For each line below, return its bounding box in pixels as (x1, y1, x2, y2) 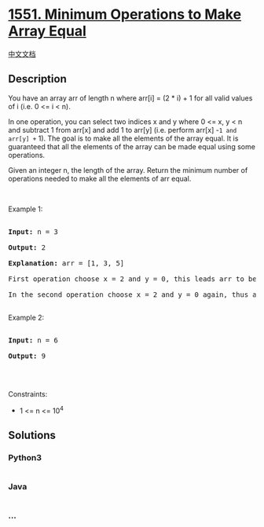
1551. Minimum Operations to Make (8, 5, 242, 24)
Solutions (8, 428, 57, 441)
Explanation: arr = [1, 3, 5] (8, 258, 125, 268)
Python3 (8, 452, 42, 463)
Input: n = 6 (8, 335, 59, 345)
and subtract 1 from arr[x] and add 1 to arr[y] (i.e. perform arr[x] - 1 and (8, 125, 237, 134)
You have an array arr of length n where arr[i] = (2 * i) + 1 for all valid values (8, 93, 253, 103)
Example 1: (8, 204, 43, 214)
